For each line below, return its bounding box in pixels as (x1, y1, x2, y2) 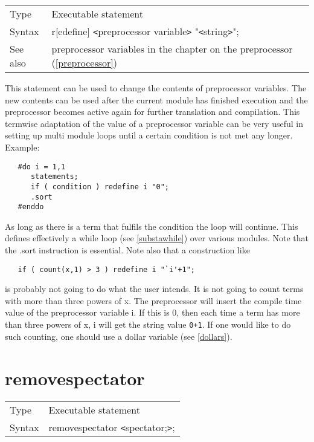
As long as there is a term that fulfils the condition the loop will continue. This (5, 219, 298, 232)
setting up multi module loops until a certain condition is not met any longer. (5, 129, 293, 141)
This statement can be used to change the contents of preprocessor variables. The (5, 82, 307, 94)
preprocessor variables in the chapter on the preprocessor (51, 42, 293, 56)
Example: (5, 140, 40, 153)
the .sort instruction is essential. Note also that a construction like (5, 244, 250, 256)
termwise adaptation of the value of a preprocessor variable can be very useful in (5, 117, 304, 129)
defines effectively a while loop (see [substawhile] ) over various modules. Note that (5, 232, 309, 244)
